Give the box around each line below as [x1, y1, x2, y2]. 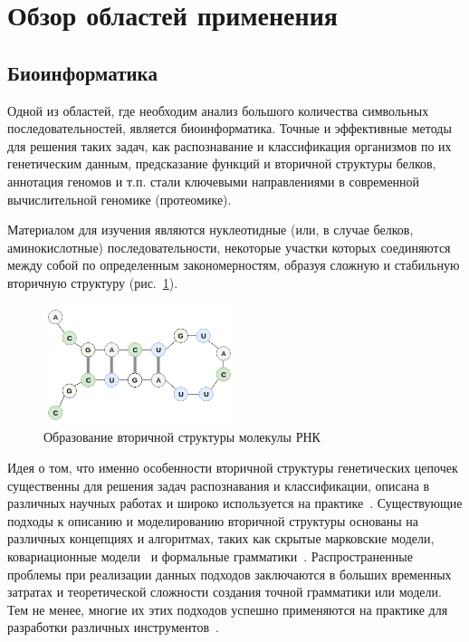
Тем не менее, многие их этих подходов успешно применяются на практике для [7, 599, 448, 618]
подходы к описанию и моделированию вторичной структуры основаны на [7, 511, 419, 530]
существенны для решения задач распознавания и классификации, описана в [7, 475, 430, 494]
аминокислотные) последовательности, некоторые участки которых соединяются [7, 237, 451, 256]
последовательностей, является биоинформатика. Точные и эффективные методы [7, 119, 452, 138]
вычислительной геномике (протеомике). [7, 189, 232, 208]
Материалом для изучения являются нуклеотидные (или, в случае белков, [7, 220, 414, 239]
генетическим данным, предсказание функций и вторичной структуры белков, [7, 154, 436, 173]
